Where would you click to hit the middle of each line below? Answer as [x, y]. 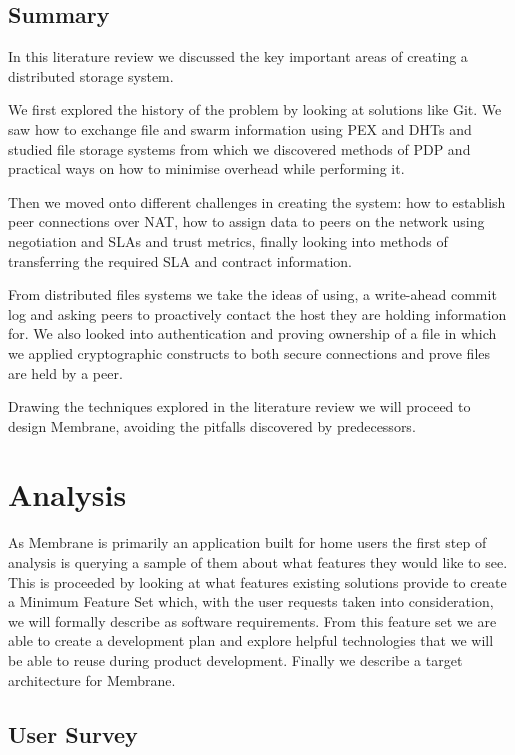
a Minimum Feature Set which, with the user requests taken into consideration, [251, 601]
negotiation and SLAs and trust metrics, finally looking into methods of [228, 240]
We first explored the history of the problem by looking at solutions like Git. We [255, 109]
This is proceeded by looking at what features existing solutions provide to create [257, 581]
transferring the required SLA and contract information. [180, 260]
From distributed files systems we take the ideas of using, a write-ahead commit [252, 294]
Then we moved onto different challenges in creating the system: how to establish [257, 201]
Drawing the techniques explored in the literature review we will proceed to [239, 406]
